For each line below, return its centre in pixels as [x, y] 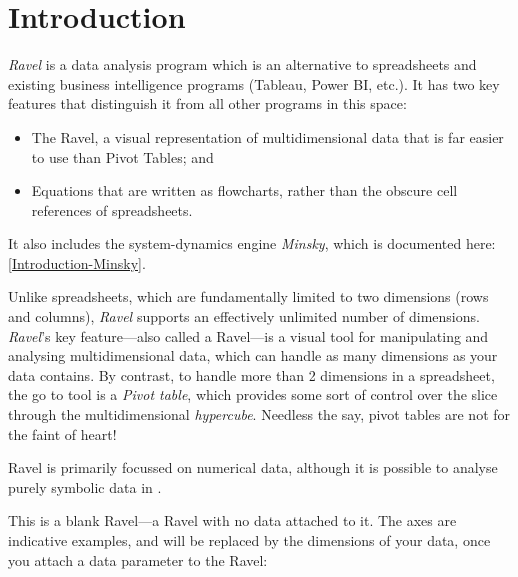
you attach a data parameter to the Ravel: [138, 559]
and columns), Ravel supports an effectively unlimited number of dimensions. [244, 316]
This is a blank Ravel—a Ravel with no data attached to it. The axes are [232, 520]
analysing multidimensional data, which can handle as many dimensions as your [253, 355]
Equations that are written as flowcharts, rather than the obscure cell [244, 190]
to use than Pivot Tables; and [122, 156]
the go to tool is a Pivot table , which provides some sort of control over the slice [253, 394]
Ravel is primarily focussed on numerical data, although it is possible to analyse [253, 467]
